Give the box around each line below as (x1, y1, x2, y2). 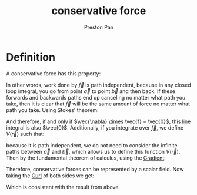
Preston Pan (84, 24, 113, 31)
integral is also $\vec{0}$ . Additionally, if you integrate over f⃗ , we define (6, 124, 184, 131)
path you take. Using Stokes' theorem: (6, 106, 99, 113)
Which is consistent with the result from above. (6, 183, 121, 190)
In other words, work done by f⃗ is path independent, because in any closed (6, 81, 191, 88)
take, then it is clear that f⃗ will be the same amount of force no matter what (6, 100, 190, 107)
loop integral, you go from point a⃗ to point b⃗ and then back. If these (6, 87, 176, 95)
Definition (6, 50, 56, 64)
